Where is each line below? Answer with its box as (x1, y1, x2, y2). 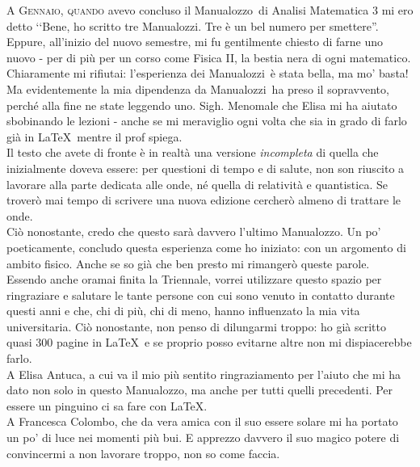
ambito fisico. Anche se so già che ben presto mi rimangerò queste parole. (6, 255, 370, 271)
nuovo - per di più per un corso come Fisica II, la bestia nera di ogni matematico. (6, 48, 411, 65)
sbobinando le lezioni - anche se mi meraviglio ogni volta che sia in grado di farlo (6, 112, 407, 129)
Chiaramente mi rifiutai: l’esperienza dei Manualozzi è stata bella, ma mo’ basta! (6, 65, 409, 82)
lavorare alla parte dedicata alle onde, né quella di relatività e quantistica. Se (6, 175, 388, 192)
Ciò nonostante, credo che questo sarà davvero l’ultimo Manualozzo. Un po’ (6, 223, 381, 240)
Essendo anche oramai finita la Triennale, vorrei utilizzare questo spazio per (6, 271, 382, 288)
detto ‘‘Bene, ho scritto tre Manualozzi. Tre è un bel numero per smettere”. (6, 17, 379, 34)
